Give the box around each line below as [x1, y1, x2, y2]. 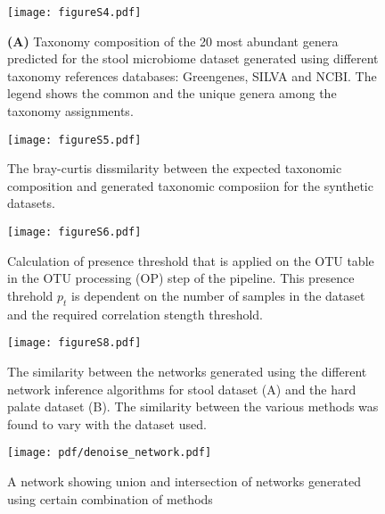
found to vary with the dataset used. [7, 414, 207, 433]
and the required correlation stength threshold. [7, 304, 263, 323]
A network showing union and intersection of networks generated [7, 471, 362, 490]
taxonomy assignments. [7, 102, 134, 120]
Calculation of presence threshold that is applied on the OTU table [7, 251, 374, 269]
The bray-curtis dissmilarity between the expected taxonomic [7, 159, 342, 178]
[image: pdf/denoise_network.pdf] [7, 446, 212, 460]
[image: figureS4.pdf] [7, 6, 142, 19]
